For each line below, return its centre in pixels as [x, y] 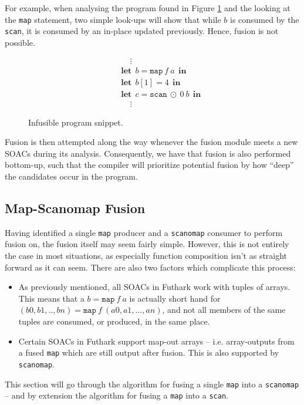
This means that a [51, 298]
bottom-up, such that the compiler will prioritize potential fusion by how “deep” [149, 165]
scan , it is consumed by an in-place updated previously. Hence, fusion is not [142, 31]
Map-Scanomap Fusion [75, 208]
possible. [20, 42]
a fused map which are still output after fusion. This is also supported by [149, 352]
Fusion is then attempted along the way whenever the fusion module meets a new [151, 142]
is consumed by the [264, 19]
